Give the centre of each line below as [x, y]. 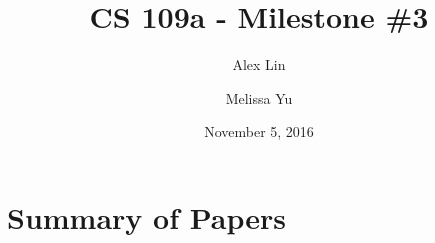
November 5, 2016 [259, 131]
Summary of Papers [147, 216]
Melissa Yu [259, 97]
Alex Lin [259, 64]
